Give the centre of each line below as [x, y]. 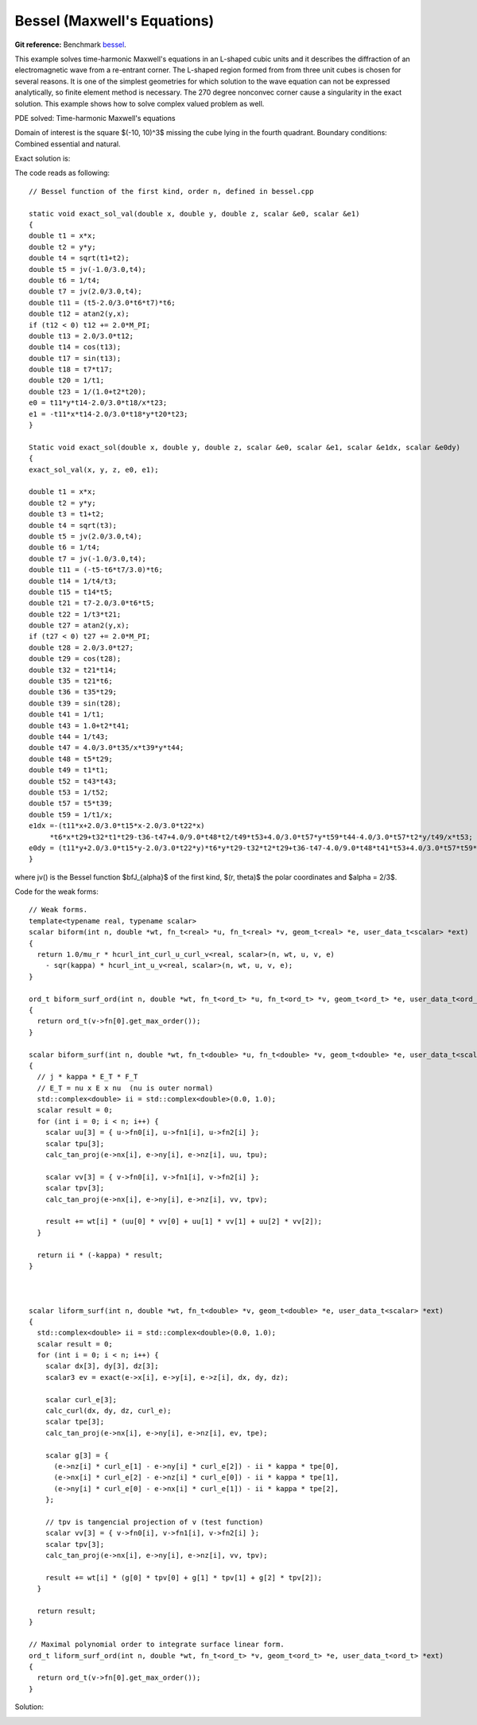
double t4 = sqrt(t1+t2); [79, 258]
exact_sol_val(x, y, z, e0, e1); [94, 470]
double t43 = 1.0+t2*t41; [79, 725]
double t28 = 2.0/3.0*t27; [81, 647]
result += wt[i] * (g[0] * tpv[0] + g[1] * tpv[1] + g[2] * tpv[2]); [184, 1577]
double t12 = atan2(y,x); [79, 314]
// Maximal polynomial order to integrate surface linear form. [157, 1645]
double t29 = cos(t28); [75, 659]
